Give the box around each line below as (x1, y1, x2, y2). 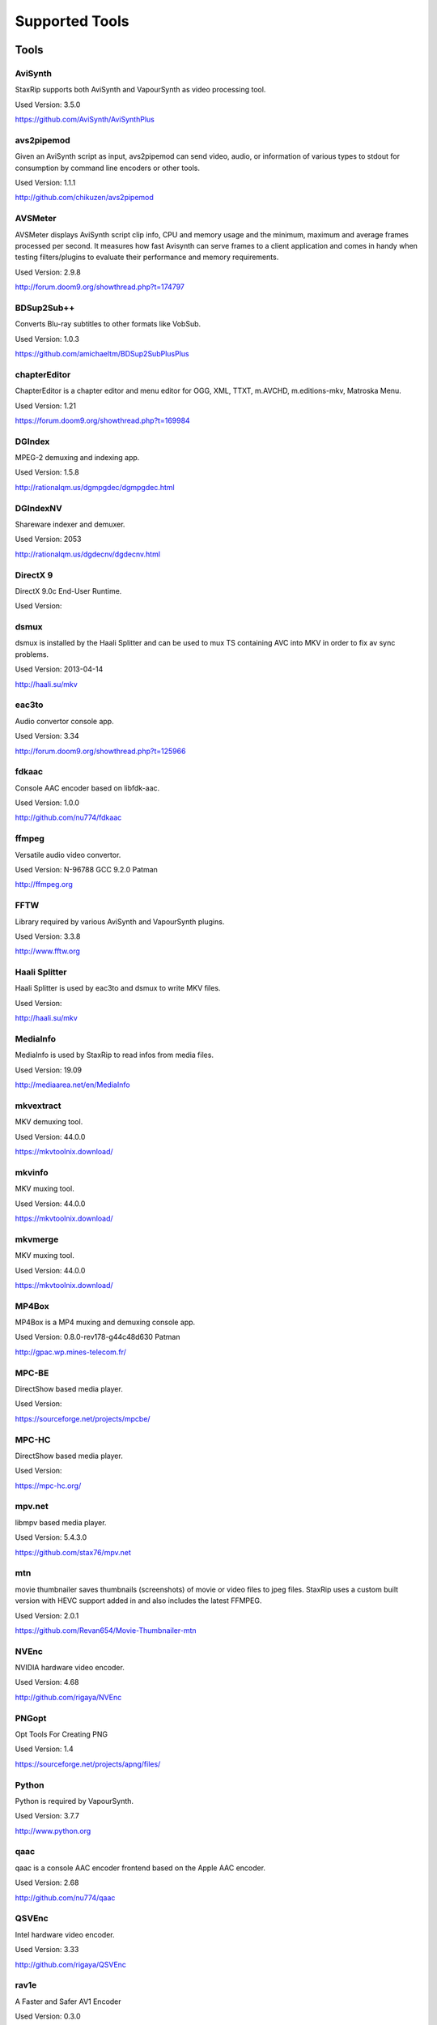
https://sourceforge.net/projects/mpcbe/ (15, 1413, 151, 1423)
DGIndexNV (15, 502, 62, 514)
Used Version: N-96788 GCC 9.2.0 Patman (15, 865, 158, 875)
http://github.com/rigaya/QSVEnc (15, 1959, 127, 1969)
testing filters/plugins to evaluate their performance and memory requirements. (15, 252, 279, 262)
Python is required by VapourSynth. (15, 1796, 134, 1805)
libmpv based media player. (15, 1517, 107, 1527)
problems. (15, 649, 49, 659)
